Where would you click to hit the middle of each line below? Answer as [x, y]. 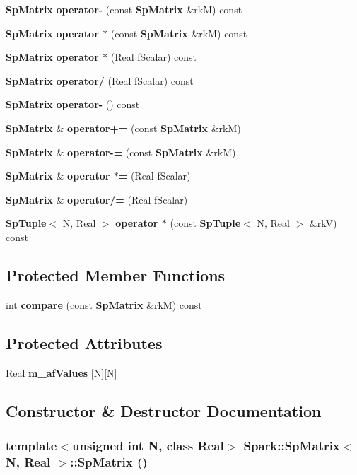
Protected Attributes [84, 342]
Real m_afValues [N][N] [62, 372]
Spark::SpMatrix [292, 445]
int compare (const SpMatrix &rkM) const [104, 304]
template [31, 445]
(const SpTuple [205, 223]
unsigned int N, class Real [148, 445]
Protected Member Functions [116, 275]
